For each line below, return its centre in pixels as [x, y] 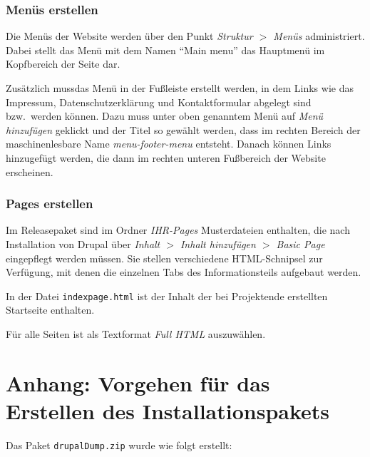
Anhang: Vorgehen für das [138, 382]
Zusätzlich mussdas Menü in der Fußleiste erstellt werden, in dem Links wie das [180, 88]
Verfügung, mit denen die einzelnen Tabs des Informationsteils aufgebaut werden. [184, 272]
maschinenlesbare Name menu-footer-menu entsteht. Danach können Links [169, 144]
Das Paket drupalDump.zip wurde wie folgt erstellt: [119, 445]
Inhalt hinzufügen [218, 243]
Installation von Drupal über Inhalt [83, 243]
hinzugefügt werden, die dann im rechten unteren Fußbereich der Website [166, 157]
